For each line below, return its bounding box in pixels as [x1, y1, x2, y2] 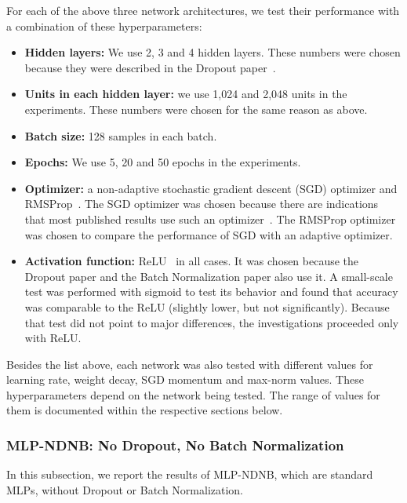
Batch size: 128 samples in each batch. [24, 127, 217, 144]
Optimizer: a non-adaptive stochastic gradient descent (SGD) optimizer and [24, 180, 398, 196]
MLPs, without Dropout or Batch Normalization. [6, 481, 244, 498]
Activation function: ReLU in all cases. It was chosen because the [24, 253, 359, 269]
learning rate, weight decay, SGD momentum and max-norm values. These [6, 371, 364, 388]
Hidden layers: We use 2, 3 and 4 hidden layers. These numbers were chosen [24, 44, 401, 60]
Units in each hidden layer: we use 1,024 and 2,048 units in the [24, 86, 347, 102]
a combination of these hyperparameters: [6, 17, 202, 34]
